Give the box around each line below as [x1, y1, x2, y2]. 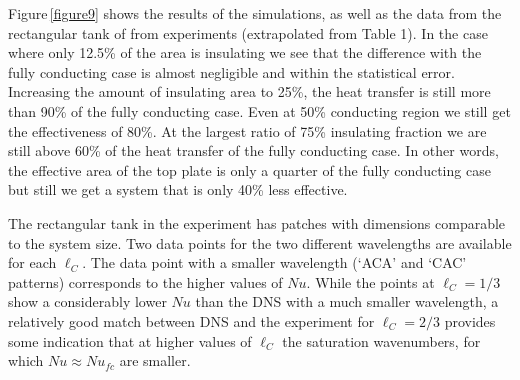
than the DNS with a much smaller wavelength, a [195, 291, 499, 312]
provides [444, 310, 496, 331]
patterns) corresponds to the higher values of [8, 271, 283, 292]
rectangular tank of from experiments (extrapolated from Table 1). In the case [8, 22, 488, 43]
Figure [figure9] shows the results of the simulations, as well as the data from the [8, 3, 502, 23]
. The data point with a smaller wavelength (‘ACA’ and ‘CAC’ [82, 252, 467, 273]
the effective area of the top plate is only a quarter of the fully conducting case [8, 159, 491, 180]
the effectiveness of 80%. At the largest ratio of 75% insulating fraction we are [8, 120, 487, 141]
